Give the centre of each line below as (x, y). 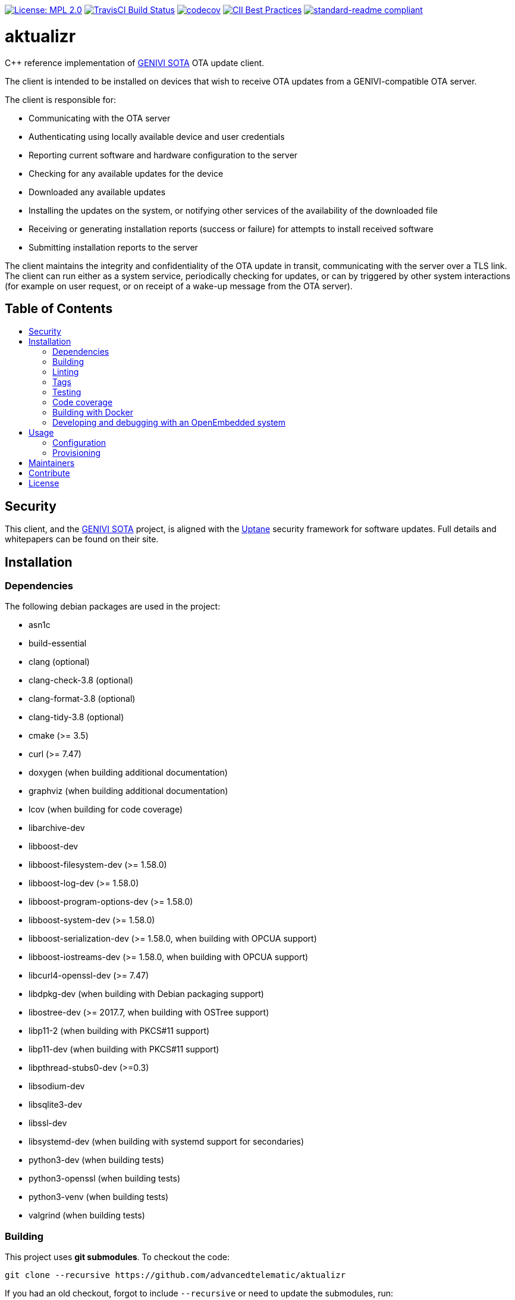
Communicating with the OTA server (100, 118)
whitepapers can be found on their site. (82, 539)
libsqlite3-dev (56, 1105)
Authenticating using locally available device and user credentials (157, 136)
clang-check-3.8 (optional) (81, 680)
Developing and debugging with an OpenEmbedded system (169, 423)
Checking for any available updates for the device (126, 173)
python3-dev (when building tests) (96, 1160)
